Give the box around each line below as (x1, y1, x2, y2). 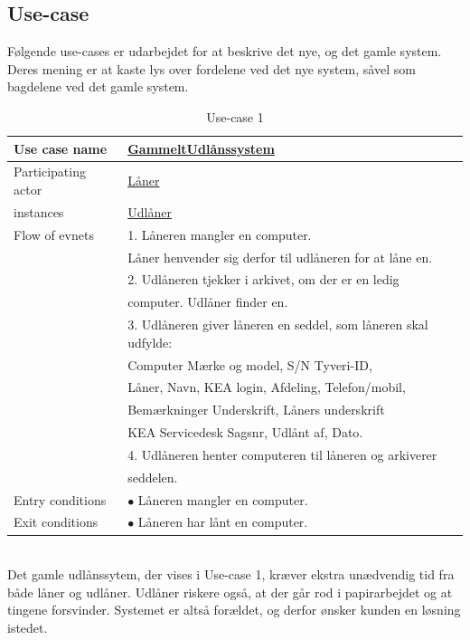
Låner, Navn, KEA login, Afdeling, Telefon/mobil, (127, 377, 406, 396)
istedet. (7, 617, 48, 636)
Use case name (14, 139, 108, 158)
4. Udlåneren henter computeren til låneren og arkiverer (127, 444, 437, 463)
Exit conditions (14, 512, 99, 531)
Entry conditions (14, 490, 107, 509)
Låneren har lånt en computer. (137, 512, 308, 531)
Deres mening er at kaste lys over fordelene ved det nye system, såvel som (7, 59, 416, 78)
